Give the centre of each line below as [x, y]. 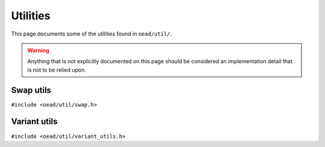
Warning [38, 50]
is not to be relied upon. [57, 70]
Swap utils [31, 90]
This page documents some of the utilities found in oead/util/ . [91, 34]
